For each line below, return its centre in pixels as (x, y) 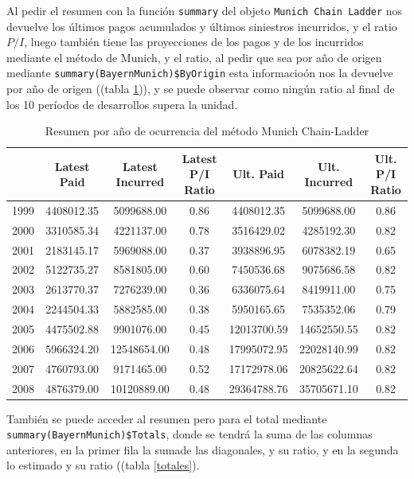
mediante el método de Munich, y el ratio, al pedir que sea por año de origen (194, 57)
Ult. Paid (259, 174)
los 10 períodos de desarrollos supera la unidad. (122, 104)
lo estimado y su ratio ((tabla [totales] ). (103, 465)
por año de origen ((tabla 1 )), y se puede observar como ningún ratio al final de (201, 89)
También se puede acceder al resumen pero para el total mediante (167, 418)
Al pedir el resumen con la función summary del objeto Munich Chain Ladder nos (205, 10)
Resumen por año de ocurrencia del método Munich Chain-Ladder (207, 131)
